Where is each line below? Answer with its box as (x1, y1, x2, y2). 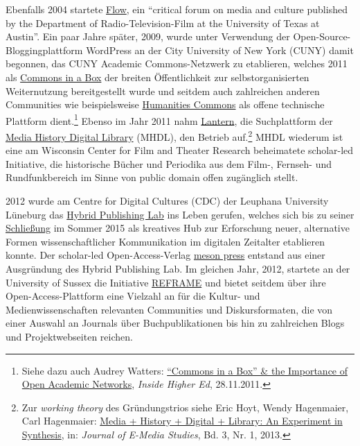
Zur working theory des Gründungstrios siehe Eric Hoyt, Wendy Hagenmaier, (21, 400, 349, 414)
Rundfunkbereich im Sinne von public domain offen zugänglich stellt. (6, 170, 298, 185)
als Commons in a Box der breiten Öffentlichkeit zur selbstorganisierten (6, 69, 309, 84)
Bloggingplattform (6, 42, 83, 57)
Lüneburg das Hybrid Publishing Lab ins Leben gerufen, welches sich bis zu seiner (6, 207, 354, 221)
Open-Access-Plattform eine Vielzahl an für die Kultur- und (6, 289, 260, 303)
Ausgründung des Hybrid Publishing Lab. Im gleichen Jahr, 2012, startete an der (6, 261, 350, 275)
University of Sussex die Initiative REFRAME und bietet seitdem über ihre (6, 275, 326, 289)
